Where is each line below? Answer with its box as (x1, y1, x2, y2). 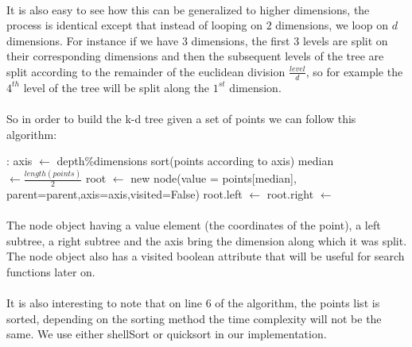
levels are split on (302, 32, 388, 48)
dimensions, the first (191, 32, 290, 48)
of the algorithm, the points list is (215, 295, 380, 311)
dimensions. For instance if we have (6, 32, 179, 48)
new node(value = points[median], (130, 170, 297, 187)
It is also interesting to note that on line (6, 295, 203, 311)
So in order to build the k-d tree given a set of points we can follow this (6, 110, 356, 126)
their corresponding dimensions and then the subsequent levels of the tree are (6, 48, 384, 64)
